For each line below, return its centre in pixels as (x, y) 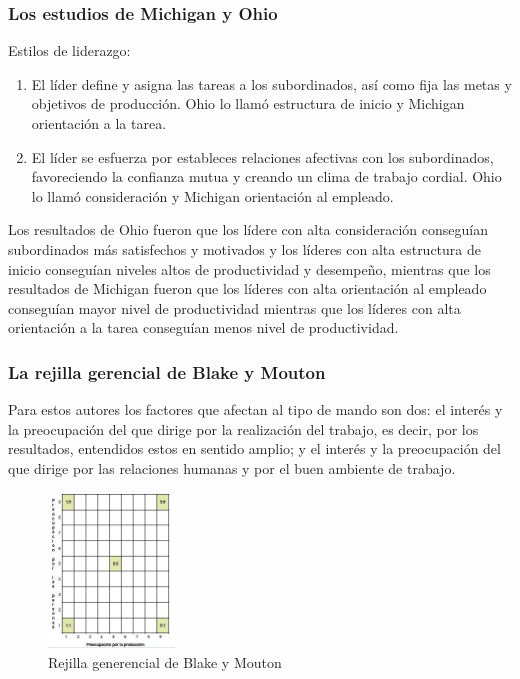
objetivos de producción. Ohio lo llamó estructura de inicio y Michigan (248, 103)
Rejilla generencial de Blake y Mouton (165, 661)
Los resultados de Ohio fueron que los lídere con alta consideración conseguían (248, 229)
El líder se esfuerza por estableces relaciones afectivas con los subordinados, (262, 156)
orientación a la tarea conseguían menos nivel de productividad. (203, 327)
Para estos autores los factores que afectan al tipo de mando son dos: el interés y (255, 409)
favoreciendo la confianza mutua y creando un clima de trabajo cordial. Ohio (266, 176)
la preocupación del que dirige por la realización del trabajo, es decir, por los (243, 428)
